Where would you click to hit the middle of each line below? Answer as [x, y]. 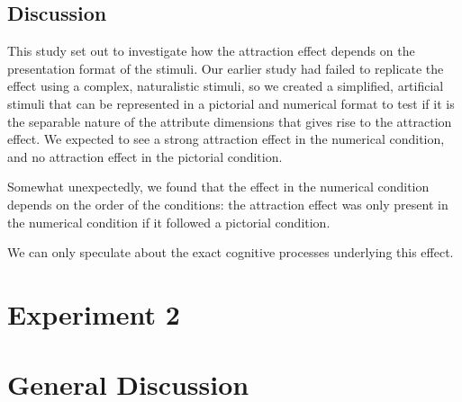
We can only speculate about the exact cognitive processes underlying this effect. [231, 252]
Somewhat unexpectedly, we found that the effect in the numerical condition [218, 187]
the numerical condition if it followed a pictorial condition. [169, 222]
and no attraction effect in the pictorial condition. [145, 156]
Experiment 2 [94, 313]
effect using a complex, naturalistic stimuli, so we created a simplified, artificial [226, 86]
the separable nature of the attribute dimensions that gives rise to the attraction [230, 121]
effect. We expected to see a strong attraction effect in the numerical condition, [226, 139]
